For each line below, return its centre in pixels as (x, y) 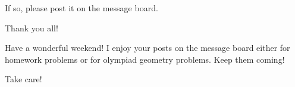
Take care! (23, 79)
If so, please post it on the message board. (81, 8)
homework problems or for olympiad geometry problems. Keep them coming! (145, 59)
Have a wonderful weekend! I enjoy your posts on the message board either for (147, 48)
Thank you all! (32, 28)
